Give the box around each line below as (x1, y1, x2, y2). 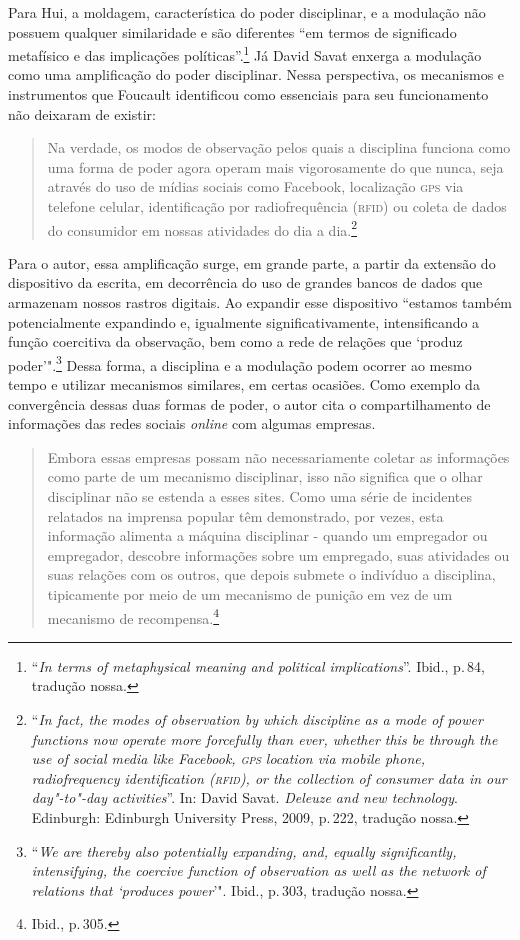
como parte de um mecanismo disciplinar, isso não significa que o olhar (47, 466, 483, 487)
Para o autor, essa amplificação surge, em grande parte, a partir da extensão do (8, 252, 496, 273)
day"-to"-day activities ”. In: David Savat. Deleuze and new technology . (31, 787, 458, 808)
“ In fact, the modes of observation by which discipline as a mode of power (31, 709, 483, 730)
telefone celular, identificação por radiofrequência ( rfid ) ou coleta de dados (47, 196, 507, 216)
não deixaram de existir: (8, 103, 156, 124)
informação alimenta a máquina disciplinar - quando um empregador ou (47, 525, 488, 546)
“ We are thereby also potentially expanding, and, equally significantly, (31, 840, 457, 861)
